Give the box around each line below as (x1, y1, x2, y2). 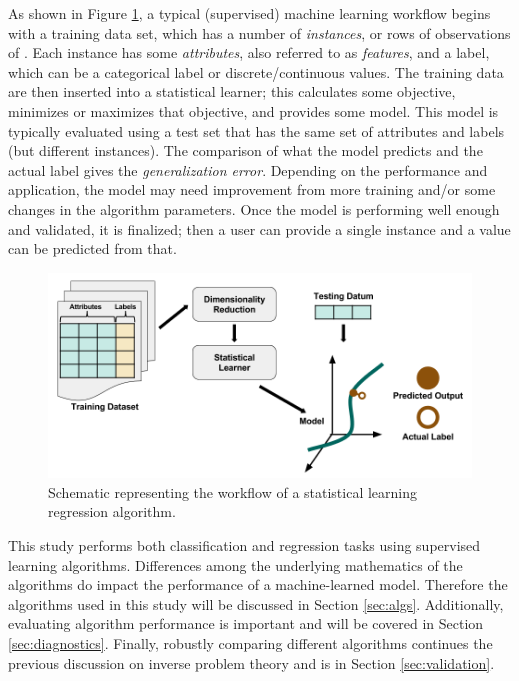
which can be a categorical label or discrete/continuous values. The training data (8, 61, 504, 82)
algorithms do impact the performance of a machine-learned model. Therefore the (8, 574, 508, 595)
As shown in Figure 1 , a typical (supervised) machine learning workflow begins (8, 3, 491, 23)
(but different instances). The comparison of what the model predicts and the (8, 140, 483, 161)
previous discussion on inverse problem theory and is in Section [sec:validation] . (8, 652, 495, 673)
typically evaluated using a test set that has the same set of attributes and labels (8, 120, 505, 141)
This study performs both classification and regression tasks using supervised (8, 535, 481, 556)
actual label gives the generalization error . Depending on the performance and (8, 159, 488, 180)
